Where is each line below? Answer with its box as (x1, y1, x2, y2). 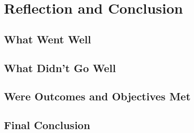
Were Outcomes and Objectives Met (4, 89, 191, 104)
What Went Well (4, 31, 91, 46)
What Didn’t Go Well (4, 60, 116, 75)
